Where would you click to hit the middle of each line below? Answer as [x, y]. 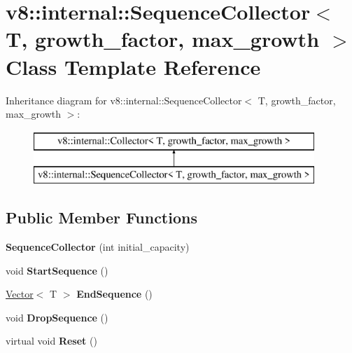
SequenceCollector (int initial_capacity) [98, 247]
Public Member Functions [101, 217]
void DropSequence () [57, 317]
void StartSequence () [57, 270]
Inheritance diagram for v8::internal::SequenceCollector [124, 100]
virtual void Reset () [51, 341]
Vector [20, 294]
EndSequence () [114, 294]
